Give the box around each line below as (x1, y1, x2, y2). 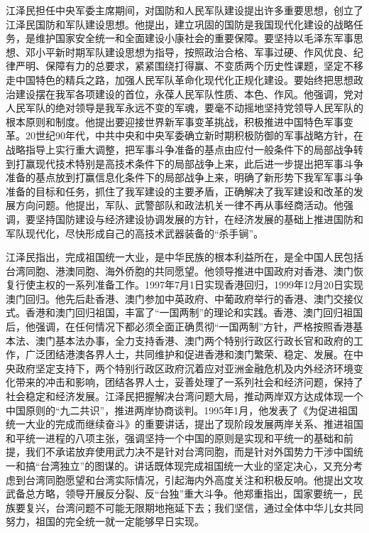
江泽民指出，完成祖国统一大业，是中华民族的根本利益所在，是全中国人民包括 (6, 249, 363, 264)
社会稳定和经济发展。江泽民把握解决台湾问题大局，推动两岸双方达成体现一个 (6, 389, 363, 404)
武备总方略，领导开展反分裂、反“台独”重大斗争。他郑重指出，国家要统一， (6, 486, 353, 501)
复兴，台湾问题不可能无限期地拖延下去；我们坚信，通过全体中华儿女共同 (25, 500, 363, 515)
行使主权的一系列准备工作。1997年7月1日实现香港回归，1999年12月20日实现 (15, 277, 363, 292)
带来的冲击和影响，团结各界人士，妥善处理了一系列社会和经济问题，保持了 (15, 375, 363, 389)
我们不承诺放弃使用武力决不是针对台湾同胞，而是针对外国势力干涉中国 (25, 444, 353, 459)
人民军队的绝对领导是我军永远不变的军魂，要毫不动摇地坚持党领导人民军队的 (6, 100, 363, 115)
